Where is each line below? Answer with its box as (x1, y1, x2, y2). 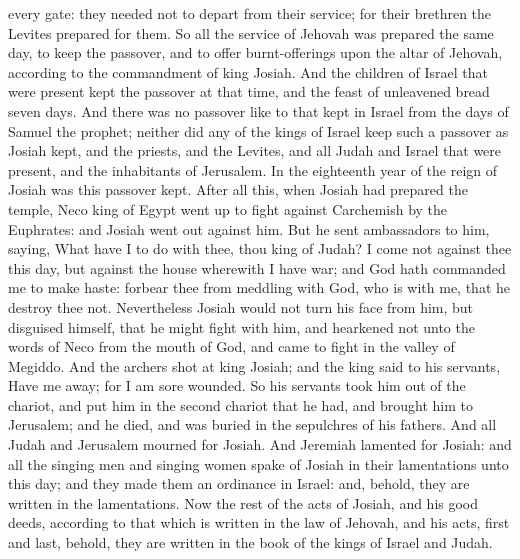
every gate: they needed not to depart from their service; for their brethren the (8, 3, 492, 23)
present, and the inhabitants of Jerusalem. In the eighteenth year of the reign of (8, 159, 498, 180)
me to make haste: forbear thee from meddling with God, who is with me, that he (8, 277, 511, 298)
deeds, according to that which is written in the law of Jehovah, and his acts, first (8, 512, 510, 533)
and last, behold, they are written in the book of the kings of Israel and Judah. (8, 532, 493, 553)
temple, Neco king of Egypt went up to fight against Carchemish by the (8, 198, 448, 219)
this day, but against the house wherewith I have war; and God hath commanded (8, 257, 506, 278)
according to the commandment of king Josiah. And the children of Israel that (8, 61, 488, 82)
